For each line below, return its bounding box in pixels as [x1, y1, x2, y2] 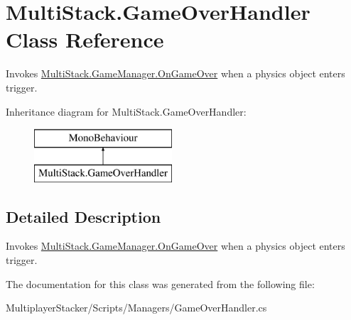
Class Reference [6, 25, 164, 54]
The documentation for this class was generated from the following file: [6, 276, 315, 291]
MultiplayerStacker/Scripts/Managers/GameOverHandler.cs [6, 300, 267, 315]
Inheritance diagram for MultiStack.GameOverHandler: [6, 104, 247, 118]
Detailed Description [6, 205, 161, 227]
